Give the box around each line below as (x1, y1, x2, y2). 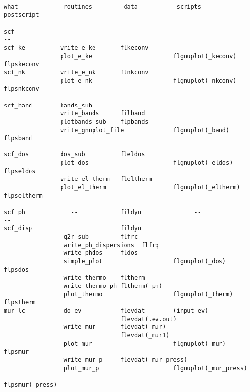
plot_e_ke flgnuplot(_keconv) (60, 52, 237, 60)
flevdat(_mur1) (120, 331, 170, 339)
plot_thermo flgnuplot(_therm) (63, 290, 233, 298)
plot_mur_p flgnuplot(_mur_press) (63, 364, 247, 372)
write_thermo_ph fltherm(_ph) (63, 282, 163, 289)
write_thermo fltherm (63, 274, 145, 282)
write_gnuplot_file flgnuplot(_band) (60, 126, 230, 134)
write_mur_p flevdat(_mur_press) (63, 356, 187, 363)
